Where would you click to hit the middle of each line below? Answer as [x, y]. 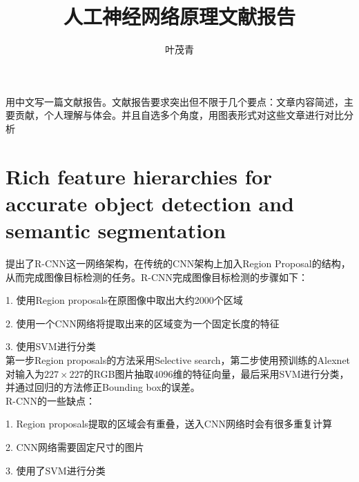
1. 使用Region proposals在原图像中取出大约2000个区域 [124, 300]
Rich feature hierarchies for [139, 176]
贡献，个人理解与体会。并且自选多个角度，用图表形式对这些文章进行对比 [179, 115]
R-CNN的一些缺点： [51, 400]
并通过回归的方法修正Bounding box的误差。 [103, 387]
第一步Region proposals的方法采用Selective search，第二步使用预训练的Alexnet [178, 359]
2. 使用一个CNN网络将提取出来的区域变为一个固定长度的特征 [143, 323]
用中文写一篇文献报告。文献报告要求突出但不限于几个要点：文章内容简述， [175, 101]
